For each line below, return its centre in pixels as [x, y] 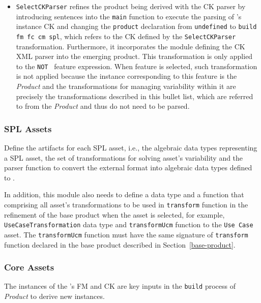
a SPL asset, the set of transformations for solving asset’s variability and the [124, 157]
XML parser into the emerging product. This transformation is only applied [134, 56]
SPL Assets [28, 128]
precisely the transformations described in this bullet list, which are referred [135, 96]
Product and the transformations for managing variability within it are [126, 86]
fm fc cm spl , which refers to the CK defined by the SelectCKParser [126, 36]
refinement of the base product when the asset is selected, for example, [114, 214]
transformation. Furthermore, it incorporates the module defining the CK [130, 46]
